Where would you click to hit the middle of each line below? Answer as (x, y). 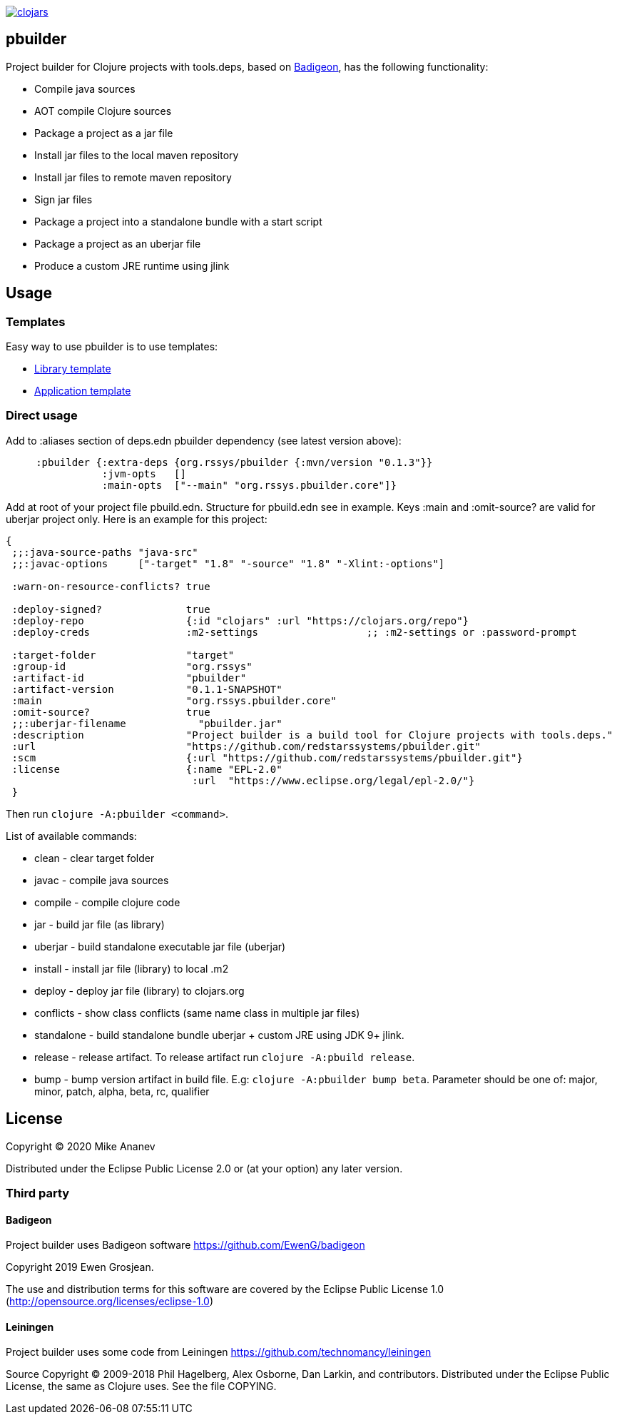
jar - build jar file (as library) (100, 924)
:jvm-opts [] (144, 473)
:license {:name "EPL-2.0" (147, 769)
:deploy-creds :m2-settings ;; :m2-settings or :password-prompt (294, 632)
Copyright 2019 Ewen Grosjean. (80, 1267)
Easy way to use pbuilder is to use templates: (112, 347)
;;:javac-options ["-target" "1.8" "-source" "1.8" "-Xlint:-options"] (228, 563)
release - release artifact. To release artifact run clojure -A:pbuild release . (225, 1057)
